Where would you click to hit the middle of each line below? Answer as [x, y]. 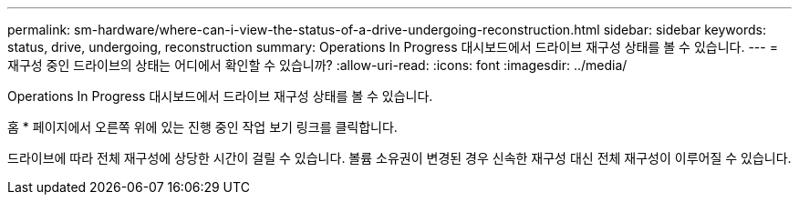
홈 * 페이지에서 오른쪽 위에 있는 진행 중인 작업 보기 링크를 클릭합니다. [202, 127]
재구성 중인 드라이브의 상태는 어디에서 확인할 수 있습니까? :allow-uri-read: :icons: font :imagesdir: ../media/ [317, 65]
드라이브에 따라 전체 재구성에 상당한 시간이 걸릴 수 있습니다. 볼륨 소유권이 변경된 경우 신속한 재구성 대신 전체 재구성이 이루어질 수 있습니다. [399, 158]
